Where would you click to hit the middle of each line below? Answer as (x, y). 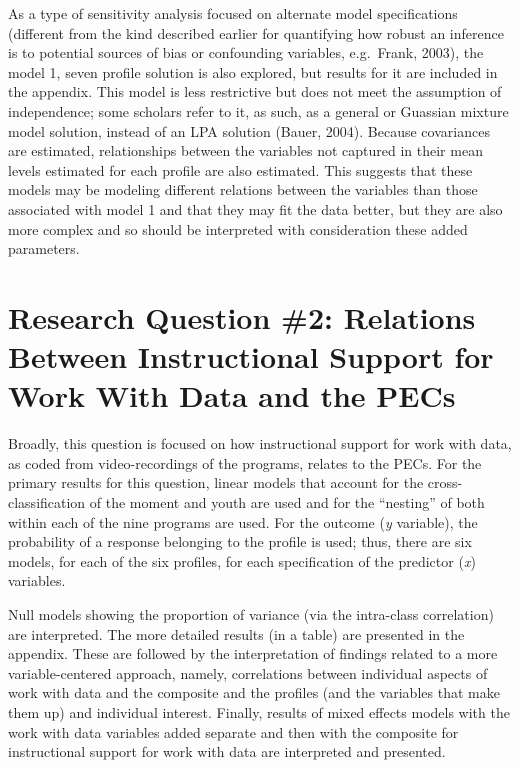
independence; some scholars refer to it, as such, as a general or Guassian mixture (258, 110)
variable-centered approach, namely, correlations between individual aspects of (248, 672)
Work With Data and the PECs (232, 395)
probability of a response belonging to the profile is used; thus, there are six (240, 541)
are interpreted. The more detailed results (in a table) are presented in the (236, 633)
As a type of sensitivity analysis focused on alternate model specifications (233, 13)
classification (47, 502)
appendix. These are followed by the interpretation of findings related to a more (253, 653)
